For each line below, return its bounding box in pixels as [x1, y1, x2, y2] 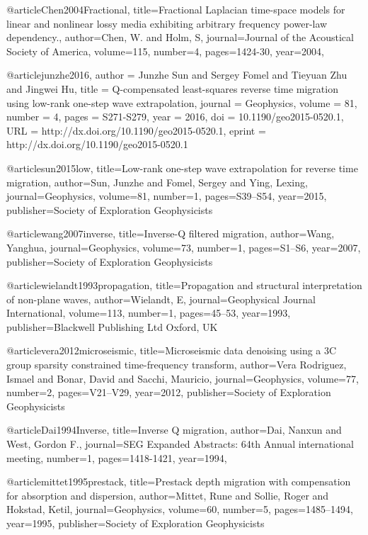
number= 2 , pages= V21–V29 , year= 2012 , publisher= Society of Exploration [6, 385, 331, 400]
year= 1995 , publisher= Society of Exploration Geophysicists [6, 516, 265, 530]
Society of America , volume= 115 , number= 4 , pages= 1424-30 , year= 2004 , [6, 43, 325, 58]
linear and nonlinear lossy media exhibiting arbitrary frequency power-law [6, 16, 328, 30]
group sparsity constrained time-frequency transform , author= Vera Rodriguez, [6, 357, 347, 372]
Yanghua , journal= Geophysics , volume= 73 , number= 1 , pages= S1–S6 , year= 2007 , [6, 240, 361, 254]
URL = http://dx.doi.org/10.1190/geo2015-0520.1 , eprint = [6, 123, 266, 137]
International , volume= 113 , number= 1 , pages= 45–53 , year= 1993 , [6, 305, 291, 320]
